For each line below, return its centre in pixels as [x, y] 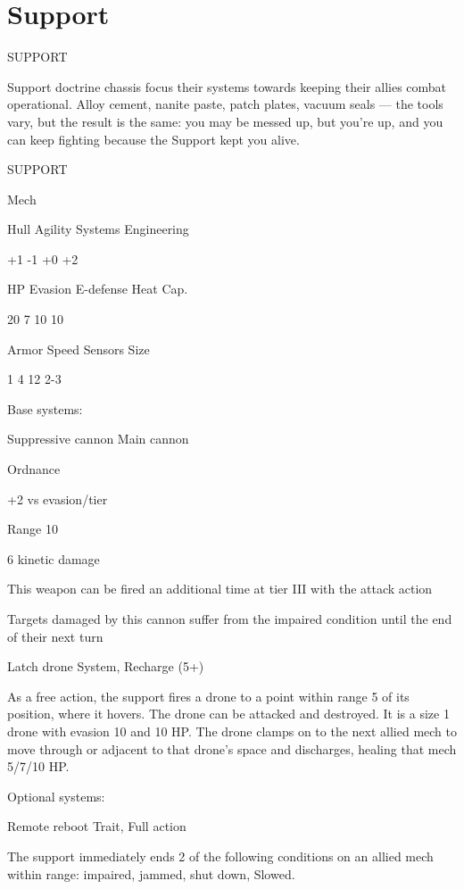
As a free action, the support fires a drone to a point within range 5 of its [208, 696]
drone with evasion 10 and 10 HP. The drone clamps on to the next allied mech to [232, 731]
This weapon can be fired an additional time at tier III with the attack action [220, 589]
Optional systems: [56, 796]
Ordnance [34, 469]
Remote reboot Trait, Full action [97, 826]
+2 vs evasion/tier [58, 499]
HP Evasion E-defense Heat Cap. [98, 289]
